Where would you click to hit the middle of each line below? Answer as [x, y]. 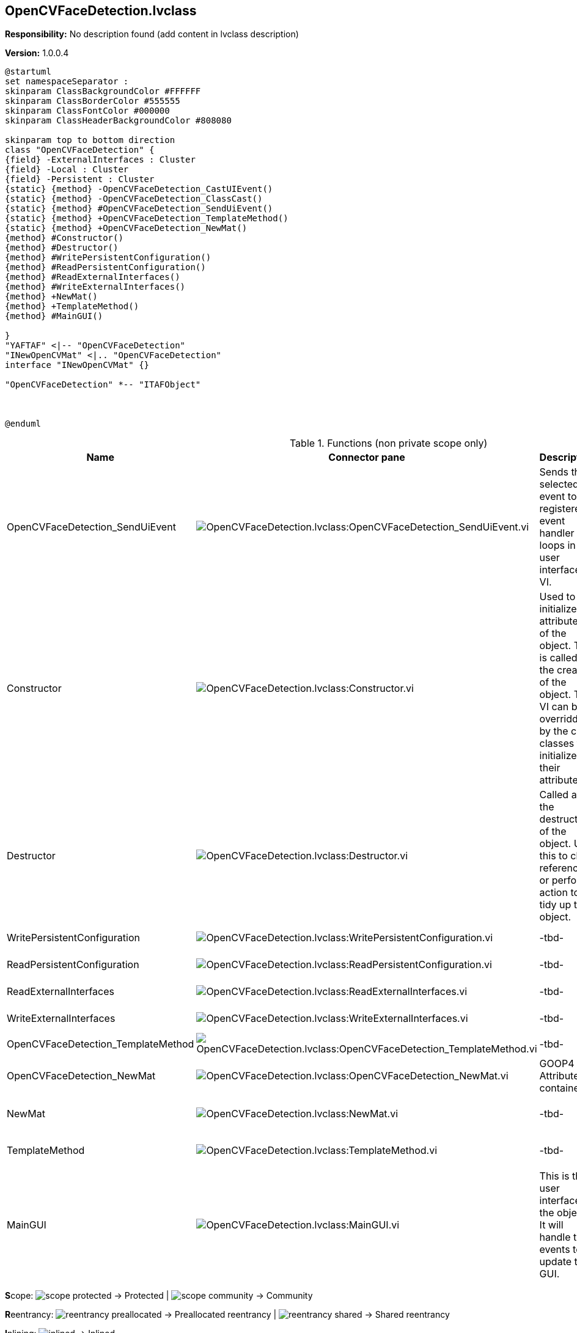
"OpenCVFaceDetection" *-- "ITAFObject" [103, 385]
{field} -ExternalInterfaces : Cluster [100, 160]
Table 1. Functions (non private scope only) [388, 443]
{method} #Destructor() [62, 248]
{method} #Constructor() [64, 238]
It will [551, 1225]
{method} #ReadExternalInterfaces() [93, 277]
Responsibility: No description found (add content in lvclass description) [152, 34]
